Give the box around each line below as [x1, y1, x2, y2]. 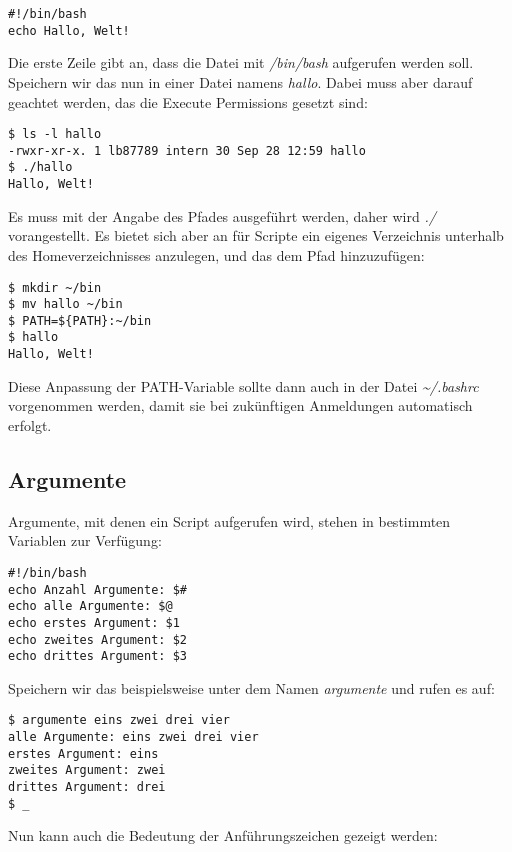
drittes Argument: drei [8, 780, 166, 795]
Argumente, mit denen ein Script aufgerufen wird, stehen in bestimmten [8, 510, 451, 531]
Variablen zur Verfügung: [8, 530, 162, 551]
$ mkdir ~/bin [8, 280, 102, 295]
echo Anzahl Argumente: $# [8, 582, 187, 597]
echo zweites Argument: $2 [8, 632, 187, 647]
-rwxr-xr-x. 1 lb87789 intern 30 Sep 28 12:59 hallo [8, 143, 366, 158]
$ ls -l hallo [8, 127, 102, 142]
